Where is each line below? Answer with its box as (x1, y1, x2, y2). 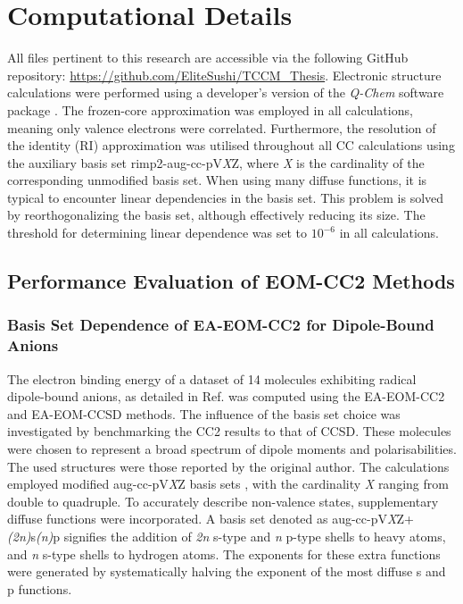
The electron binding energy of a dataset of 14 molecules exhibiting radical (7, 369, 417, 388)
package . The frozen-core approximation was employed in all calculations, (7, 100, 413, 119)
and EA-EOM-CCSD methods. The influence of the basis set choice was (7, 404, 401, 423)
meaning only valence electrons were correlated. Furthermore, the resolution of (7, 118, 436, 137)
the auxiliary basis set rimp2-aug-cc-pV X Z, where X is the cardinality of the (7, 153, 425, 172)
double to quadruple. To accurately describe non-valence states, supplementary (7, 491, 439, 510)
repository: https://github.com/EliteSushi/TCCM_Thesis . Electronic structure (7, 65, 442, 84)
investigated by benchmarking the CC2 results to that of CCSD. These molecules (7, 422, 451, 440)
